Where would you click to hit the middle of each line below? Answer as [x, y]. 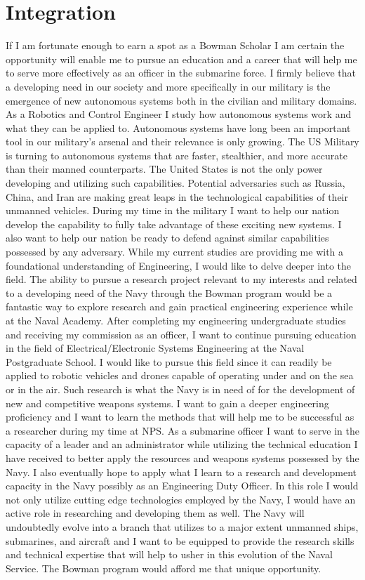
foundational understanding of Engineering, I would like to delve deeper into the [179, 265]
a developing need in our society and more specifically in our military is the [168, 86]
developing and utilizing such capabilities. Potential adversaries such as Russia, [175, 183]
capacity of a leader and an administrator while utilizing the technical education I [182, 444]
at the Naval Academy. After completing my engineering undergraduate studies [176, 320]
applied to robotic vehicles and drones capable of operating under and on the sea [180, 375]
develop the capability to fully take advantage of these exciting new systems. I [174, 224]
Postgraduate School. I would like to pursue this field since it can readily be [169, 361]
